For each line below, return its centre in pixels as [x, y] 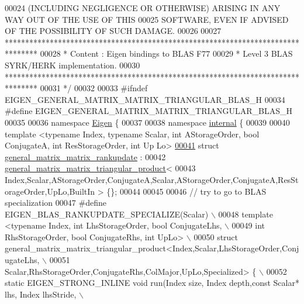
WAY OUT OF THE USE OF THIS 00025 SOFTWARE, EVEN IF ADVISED [147, 19]
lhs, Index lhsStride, [41, 294]
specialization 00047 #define [56, 203]
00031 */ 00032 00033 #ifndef [94, 88]
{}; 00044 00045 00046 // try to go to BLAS [186, 191]
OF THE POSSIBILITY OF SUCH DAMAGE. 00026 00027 [113, 31]
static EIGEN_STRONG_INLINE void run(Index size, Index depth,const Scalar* [152, 283]
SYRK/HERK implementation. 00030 [72, 65]
